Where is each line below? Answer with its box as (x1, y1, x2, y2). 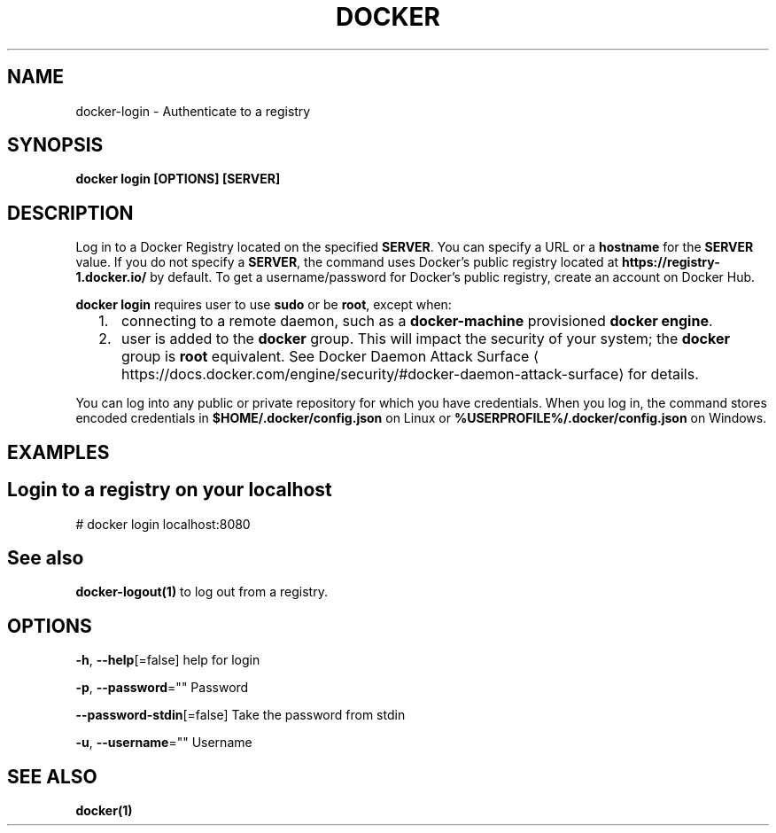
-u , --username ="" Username (75, 735, 252, 751)
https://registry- (622, 254, 720, 270)
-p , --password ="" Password (75, 680, 249, 696)
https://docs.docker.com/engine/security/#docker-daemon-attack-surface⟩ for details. (120, 365, 699, 384)
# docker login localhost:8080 (75, 516, 251, 532)
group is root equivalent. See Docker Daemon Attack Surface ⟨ (120, 347, 539, 366)
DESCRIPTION (7, 201, 134, 224)
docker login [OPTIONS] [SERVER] (75, 171, 281, 187)
